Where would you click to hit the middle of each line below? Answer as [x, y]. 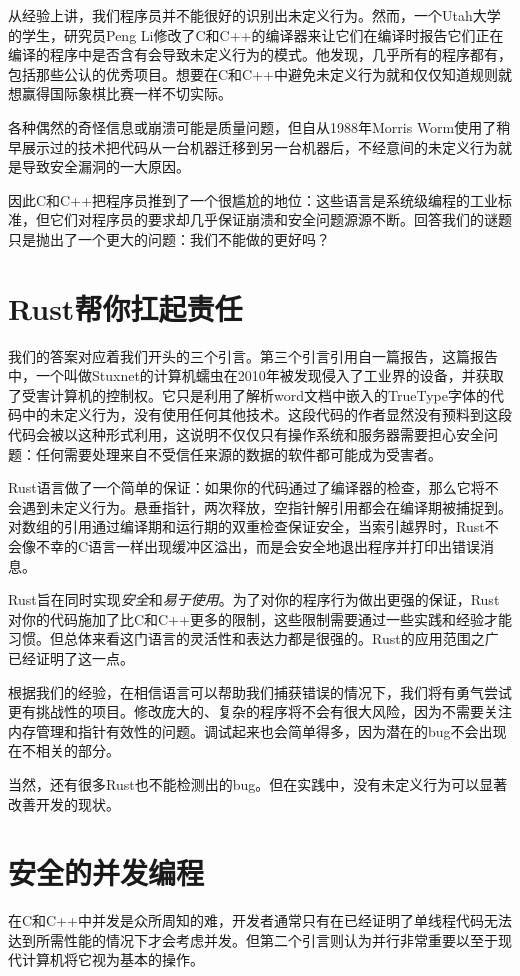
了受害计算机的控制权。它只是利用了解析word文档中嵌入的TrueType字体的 [249, 394]
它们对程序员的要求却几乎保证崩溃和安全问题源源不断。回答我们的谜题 [280, 219]
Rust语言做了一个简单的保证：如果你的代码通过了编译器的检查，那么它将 [246, 487]
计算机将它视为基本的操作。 [112, 959]
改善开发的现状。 [64, 803]
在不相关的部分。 [64, 750]
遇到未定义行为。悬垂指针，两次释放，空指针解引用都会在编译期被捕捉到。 [266, 506]
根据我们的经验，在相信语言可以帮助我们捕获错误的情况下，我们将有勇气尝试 [260, 691]
